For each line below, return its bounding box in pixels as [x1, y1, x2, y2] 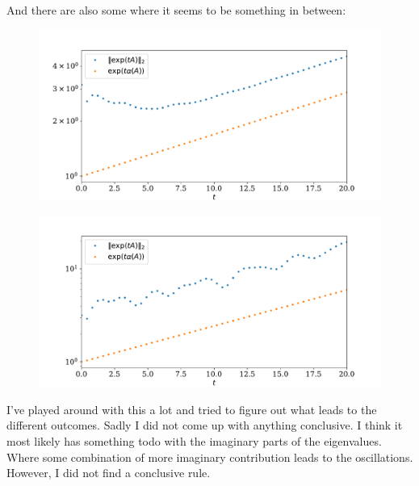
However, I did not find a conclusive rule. [6, 464, 211, 481]
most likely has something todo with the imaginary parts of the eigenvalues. [6, 432, 382, 449]
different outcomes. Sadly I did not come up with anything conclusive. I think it [6, 417, 403, 434]
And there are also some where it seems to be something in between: [6, 2, 346, 18]
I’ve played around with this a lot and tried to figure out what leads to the [6, 400, 377, 417]
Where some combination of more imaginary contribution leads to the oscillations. [6, 448, 413, 465]
